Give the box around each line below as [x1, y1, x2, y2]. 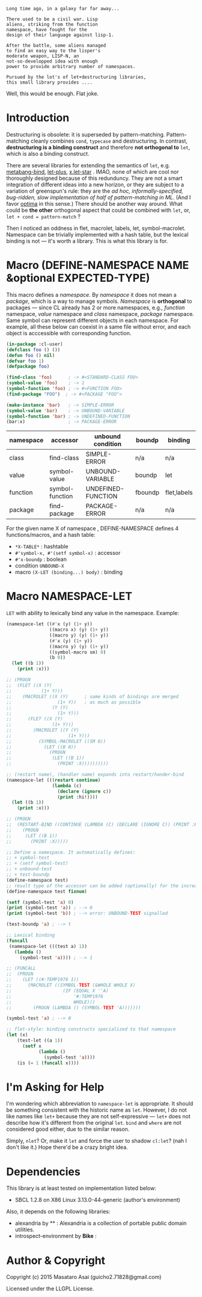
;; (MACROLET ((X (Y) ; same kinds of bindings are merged [6, 693, 179, 699]
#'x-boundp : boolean [14, 556, 67, 563]
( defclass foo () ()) [6, 347, 61, 353]
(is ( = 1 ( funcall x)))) [17, 1060, 79, 1066]
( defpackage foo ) [6, 364, 50, 370]
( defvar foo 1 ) [6, 358, 44, 364]
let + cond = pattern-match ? [6, 212, 81, 220]
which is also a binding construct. [6, 150, 90, 157]
